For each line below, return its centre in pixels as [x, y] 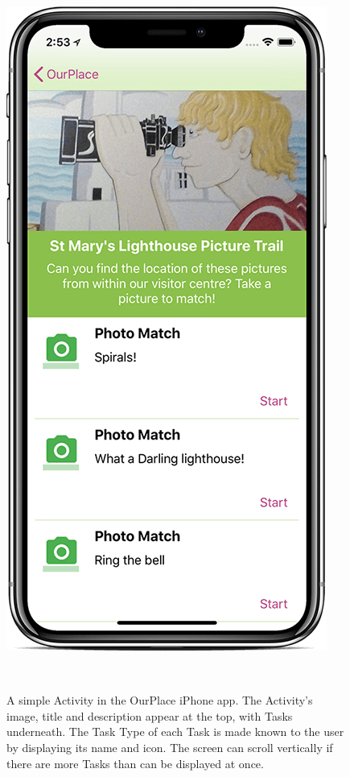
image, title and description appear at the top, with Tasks [150, 715]
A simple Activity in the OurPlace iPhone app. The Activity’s [160, 700]
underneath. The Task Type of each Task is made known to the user [175, 732]
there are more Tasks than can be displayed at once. [135, 763]
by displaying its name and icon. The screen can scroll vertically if [170, 747]
